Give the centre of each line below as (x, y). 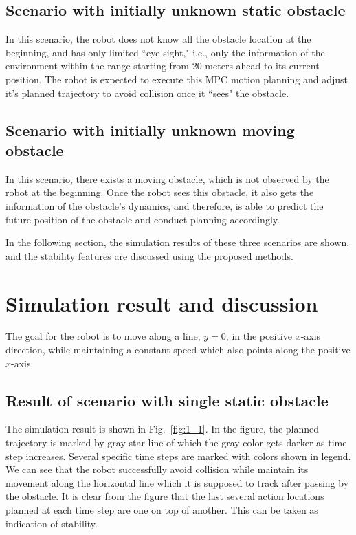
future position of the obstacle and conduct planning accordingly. (143, 219)
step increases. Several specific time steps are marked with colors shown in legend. (178, 456)
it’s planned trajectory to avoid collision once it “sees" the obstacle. (147, 92)
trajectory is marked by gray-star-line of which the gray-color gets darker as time (176, 443)
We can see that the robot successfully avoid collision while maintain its (157, 469)
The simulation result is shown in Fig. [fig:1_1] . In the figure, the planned (163, 429)
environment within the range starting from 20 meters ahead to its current (163, 66)
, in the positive (259, 336)
